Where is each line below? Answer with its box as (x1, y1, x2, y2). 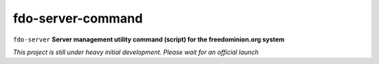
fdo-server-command (13, 11, 143, 26)
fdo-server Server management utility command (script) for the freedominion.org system (13, 35, 285, 44)
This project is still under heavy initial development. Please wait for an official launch (13, 48, 259, 56)
